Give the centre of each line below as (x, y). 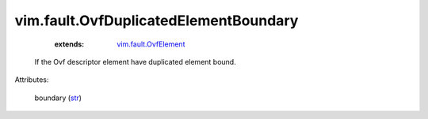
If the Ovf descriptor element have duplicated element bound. (136, 61)
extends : (69, 44)
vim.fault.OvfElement (151, 44)
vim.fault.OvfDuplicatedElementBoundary (157, 20)
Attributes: (32, 80)
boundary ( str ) (58, 98)
